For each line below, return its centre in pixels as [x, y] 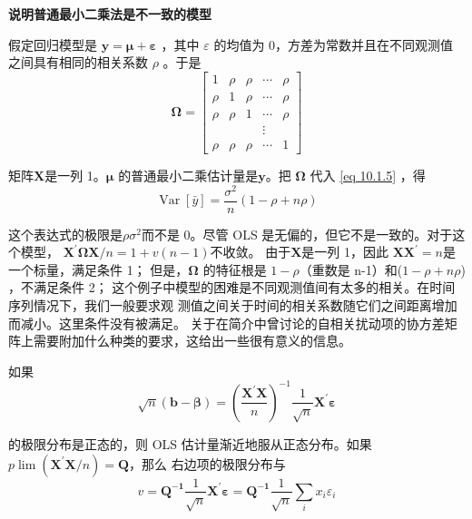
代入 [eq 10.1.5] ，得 [368, 175]
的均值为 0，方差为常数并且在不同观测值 [334, 44]
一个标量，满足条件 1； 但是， [98, 269]
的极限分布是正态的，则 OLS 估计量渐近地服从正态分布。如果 [190, 443]
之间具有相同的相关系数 [78, 62]
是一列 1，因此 [345, 252]
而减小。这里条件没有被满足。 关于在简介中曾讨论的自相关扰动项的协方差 [226, 323]
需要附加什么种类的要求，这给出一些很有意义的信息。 [192, 341]
